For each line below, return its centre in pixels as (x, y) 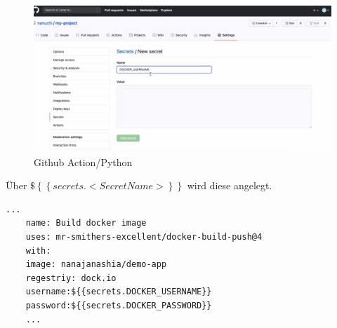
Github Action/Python (83, 162)
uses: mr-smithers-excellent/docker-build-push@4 (144, 237)
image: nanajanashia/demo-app (96, 265)
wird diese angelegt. (230, 185)
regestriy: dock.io (71, 278)
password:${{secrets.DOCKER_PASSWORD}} (119, 306)
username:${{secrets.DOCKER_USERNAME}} (119, 292)
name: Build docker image (86, 223)
